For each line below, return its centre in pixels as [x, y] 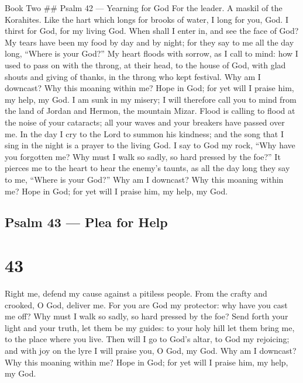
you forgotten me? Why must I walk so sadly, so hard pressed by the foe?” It [143, 156]
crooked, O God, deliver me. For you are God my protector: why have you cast [146, 304]
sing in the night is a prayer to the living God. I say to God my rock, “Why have [150, 145]
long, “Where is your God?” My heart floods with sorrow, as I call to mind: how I [151, 53]
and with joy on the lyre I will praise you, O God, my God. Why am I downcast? [151, 350]
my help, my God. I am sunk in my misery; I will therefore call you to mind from [151, 99]
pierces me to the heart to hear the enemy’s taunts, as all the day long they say [147, 168]
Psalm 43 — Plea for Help [86, 222]
